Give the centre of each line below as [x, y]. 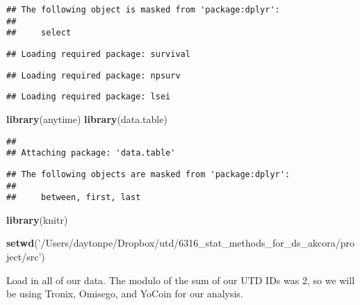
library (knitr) [37, 219]
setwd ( [22, 243]
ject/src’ [24, 256]
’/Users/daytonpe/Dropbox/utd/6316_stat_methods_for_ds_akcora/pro [196, 243]
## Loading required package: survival [98, 54]
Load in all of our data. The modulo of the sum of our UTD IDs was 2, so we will [181, 280]
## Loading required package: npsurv [93, 75]
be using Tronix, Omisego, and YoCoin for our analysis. [125, 294]
